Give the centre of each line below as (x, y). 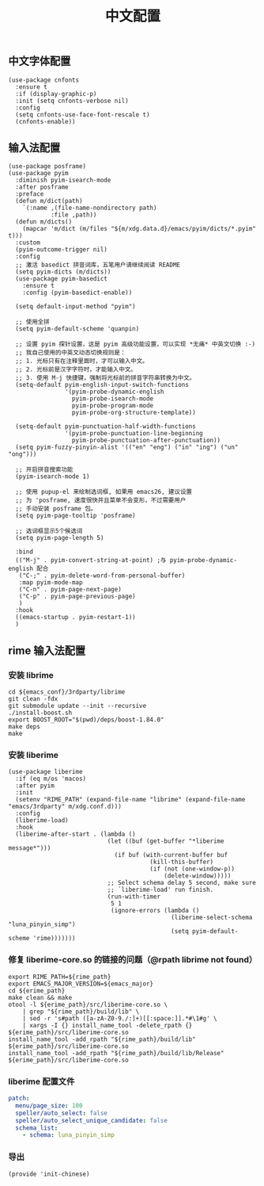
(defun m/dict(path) (49, 201)
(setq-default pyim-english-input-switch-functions (102, 385)
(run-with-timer (134, 897)
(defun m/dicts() (44, 222)
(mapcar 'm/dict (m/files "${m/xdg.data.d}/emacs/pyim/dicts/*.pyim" (140, 229)
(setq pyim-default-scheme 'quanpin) (77, 329)
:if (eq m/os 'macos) (51, 779)
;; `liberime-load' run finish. (160, 890)
